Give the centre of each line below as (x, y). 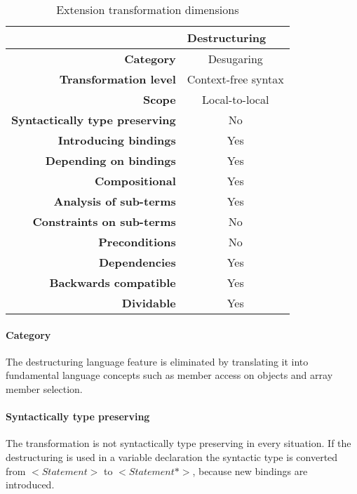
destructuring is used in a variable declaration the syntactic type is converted (172, 456)
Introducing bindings (117, 140)
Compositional (135, 181)
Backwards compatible (113, 282)
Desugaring (235, 59)
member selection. (44, 388)
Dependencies (137, 262)
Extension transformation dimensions (148, 9)
